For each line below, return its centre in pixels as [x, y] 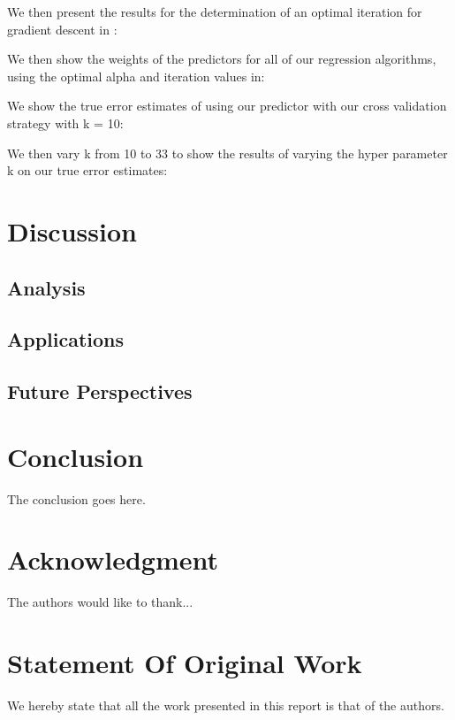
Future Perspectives [100, 391]
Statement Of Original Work [185, 663]
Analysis [46, 287]
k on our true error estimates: [87, 170]
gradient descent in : [62, 29]
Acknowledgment [113, 559]
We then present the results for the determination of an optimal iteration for [215, 11]
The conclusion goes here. [76, 498]
